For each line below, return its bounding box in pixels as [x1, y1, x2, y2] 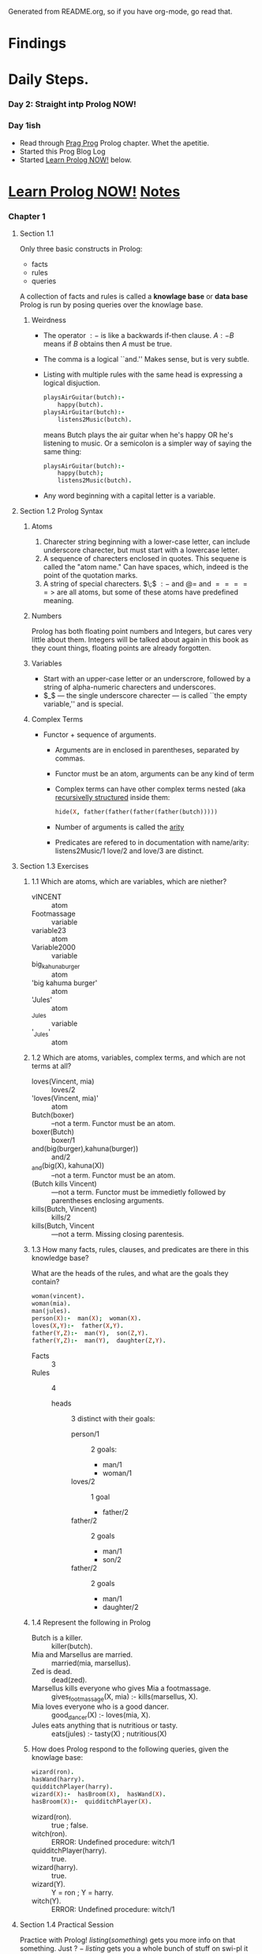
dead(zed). [51, 1675, 88, 1684]
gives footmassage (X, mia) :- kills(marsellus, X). [51, 1691, 199, 1703]
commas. [54, 753, 85, 763]
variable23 [31, 926, 67, 935]
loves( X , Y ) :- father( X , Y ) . [31, 1322, 124, 1330]
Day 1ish [8, 120, 41, 131]
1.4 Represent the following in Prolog [31, 1618, 152, 1627]
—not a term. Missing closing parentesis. [51, 1230, 185, 1239]
